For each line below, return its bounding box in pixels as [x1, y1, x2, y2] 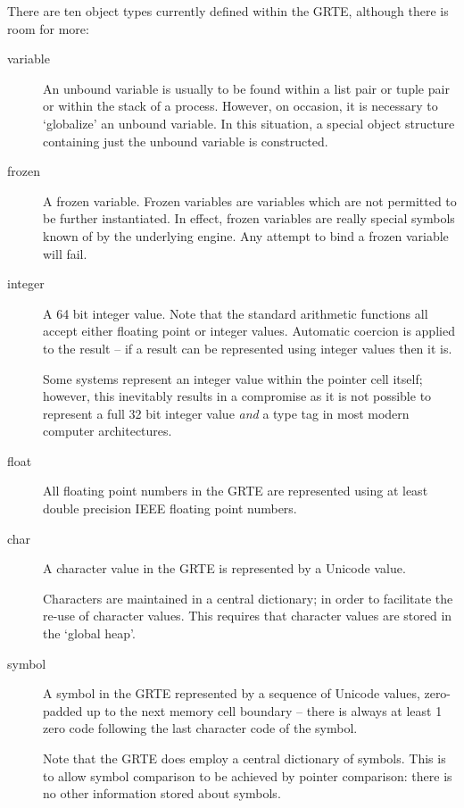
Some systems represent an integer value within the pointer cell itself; [43, 369, 423, 387]
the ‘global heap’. [43, 624, 136, 643]
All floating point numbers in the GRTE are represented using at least [43, 481, 428, 500]
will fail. [43, 244, 87, 262]
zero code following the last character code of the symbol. [43, 719, 358, 737]
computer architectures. [43, 421, 172, 440]
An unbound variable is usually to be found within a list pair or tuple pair [43, 79, 450, 97]
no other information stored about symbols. [43, 784, 281, 803]
